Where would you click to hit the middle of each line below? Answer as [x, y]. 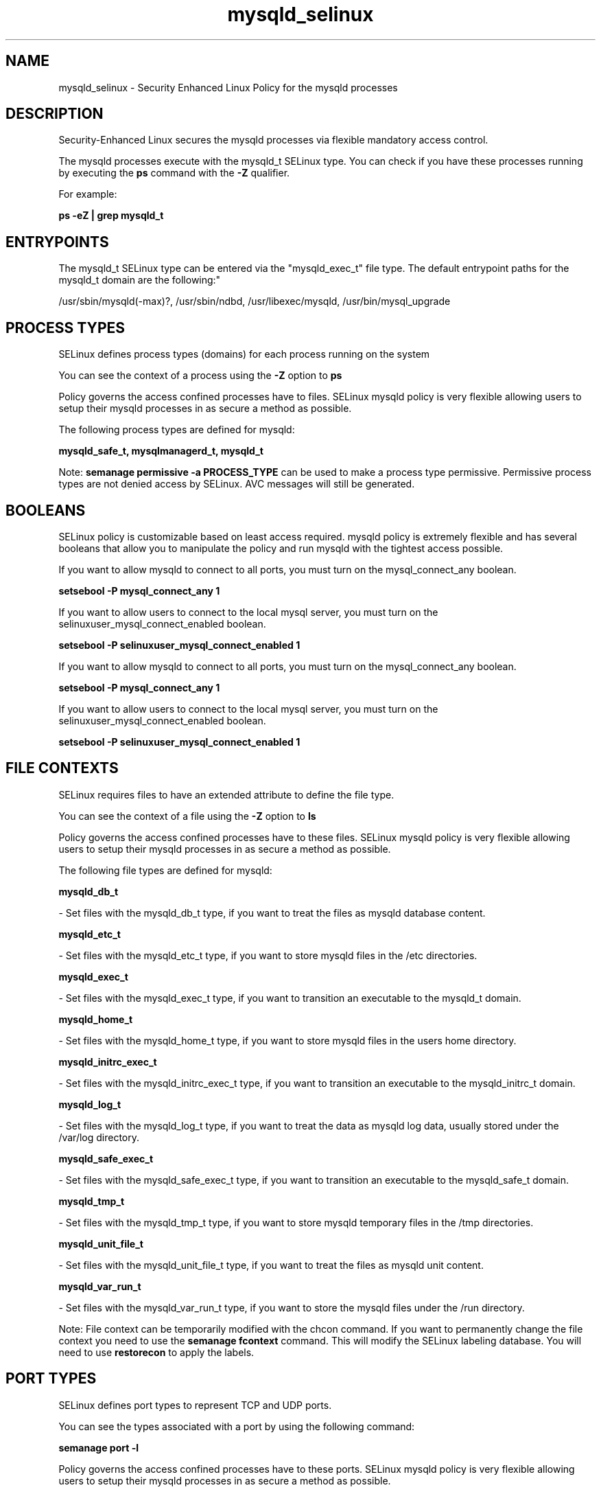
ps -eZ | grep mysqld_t [111, 216]
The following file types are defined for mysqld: [165, 870]
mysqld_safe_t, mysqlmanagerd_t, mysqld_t [161, 451]
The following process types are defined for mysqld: [177, 430]
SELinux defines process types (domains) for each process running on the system [244, 354]
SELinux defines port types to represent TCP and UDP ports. [195, 1405]
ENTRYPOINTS [57, 242]
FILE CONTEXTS [62, 768]
